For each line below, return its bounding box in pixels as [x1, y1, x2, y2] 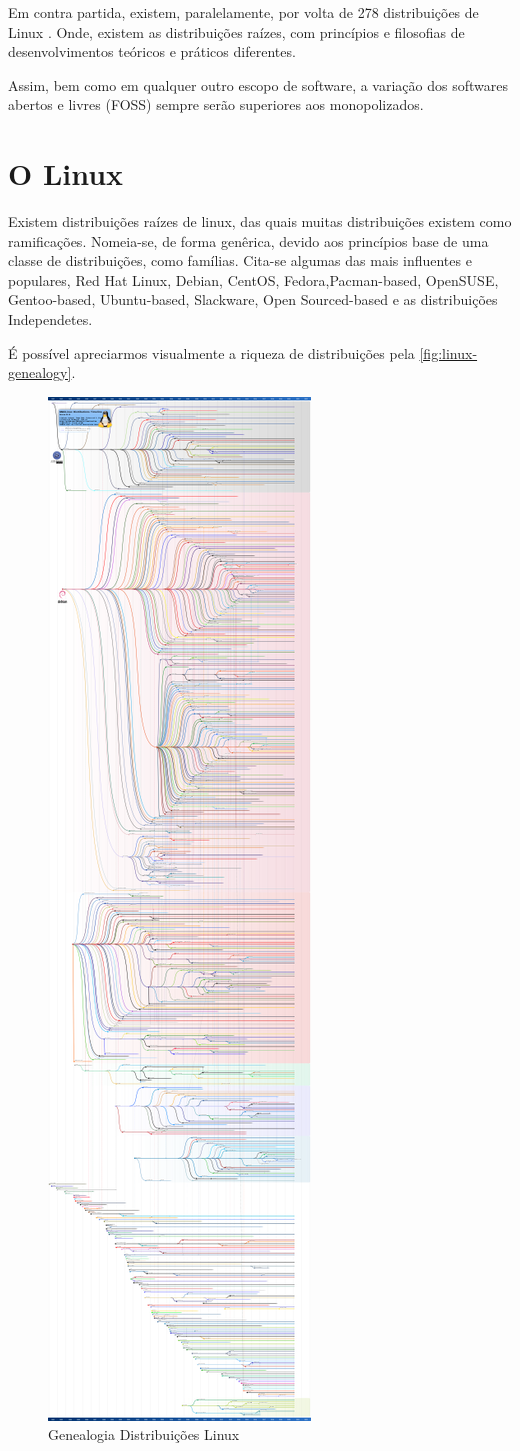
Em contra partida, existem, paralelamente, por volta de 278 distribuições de [8, 2, 479, 22]
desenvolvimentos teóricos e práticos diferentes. [8, 41, 296, 62]
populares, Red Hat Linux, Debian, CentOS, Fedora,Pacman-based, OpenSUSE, [8, 269, 499, 290]
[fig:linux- [419, 342, 478, 363]
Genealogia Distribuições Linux [48, 1424, 240, 1445]
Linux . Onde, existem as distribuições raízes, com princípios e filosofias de [8, 21, 465, 42]
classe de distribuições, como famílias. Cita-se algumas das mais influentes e [8, 250, 472, 271]
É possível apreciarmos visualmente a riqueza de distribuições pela [8, 342, 415, 363]
